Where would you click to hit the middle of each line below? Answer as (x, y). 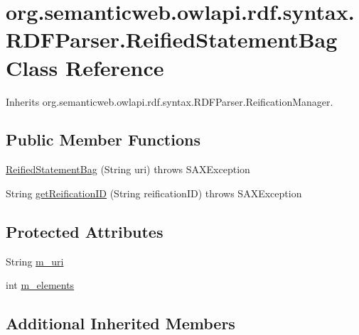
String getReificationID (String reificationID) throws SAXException (154, 193)
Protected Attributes (85, 231)
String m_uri (35, 261)
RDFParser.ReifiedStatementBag (172, 39)
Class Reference (85, 67)
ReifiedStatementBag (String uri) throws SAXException (128, 169)
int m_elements (40, 285)
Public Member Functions (103, 139)
